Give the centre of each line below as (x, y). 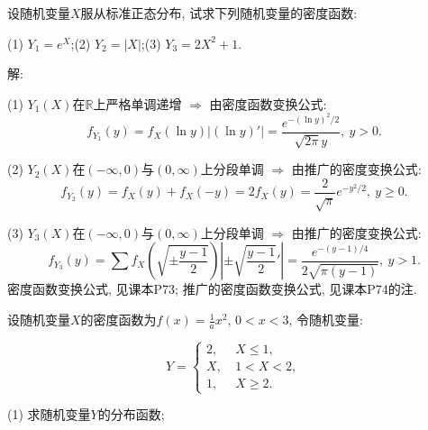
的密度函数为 (118, 320)
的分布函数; (131, 414)
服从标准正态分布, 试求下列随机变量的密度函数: (219, 13)
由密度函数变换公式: (268, 103)
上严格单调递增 (137, 103)
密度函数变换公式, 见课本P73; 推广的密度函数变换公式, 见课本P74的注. (212, 289)
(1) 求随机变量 (49, 414)
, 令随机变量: (326, 320)
